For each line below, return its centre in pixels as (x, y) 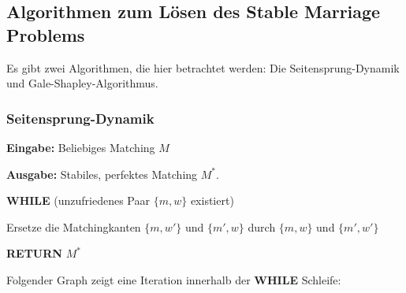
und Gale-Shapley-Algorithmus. (82, 83)
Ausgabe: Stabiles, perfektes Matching (102, 174)
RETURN (34, 253)
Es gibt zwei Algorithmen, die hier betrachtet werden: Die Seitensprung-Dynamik (203, 67)
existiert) (212, 200)
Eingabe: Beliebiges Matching (81, 147)
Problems (46, 34)
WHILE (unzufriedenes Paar (78, 200)
